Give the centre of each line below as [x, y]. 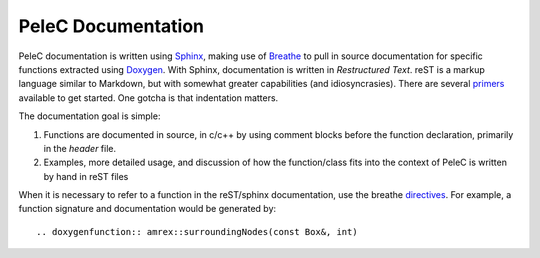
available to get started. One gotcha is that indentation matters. [148, 97]
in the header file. [80, 148]
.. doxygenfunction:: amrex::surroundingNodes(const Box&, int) [197, 231]
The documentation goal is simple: [89, 116]
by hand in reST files [86, 176]
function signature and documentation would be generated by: [147, 209]
